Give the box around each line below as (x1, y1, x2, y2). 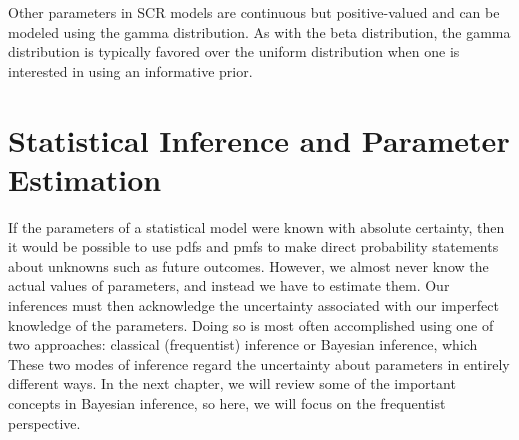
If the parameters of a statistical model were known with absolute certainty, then (8, 216, 505, 237)
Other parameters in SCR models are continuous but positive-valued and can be (8, 2, 500, 22)
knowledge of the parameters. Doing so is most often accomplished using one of (8, 314, 494, 335)
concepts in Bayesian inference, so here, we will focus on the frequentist (8, 393, 446, 414)
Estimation (8, 158, 162, 199)
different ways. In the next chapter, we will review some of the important (8, 373, 456, 394)
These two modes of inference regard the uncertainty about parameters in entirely (8, 353, 510, 374)
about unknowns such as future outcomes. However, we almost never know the (8, 255, 489, 276)
